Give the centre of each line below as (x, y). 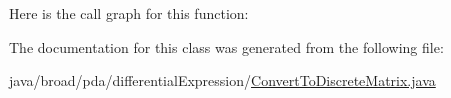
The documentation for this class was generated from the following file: (226, 46)
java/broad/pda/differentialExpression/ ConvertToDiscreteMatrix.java (222, 80)
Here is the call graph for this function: (129, 13)
